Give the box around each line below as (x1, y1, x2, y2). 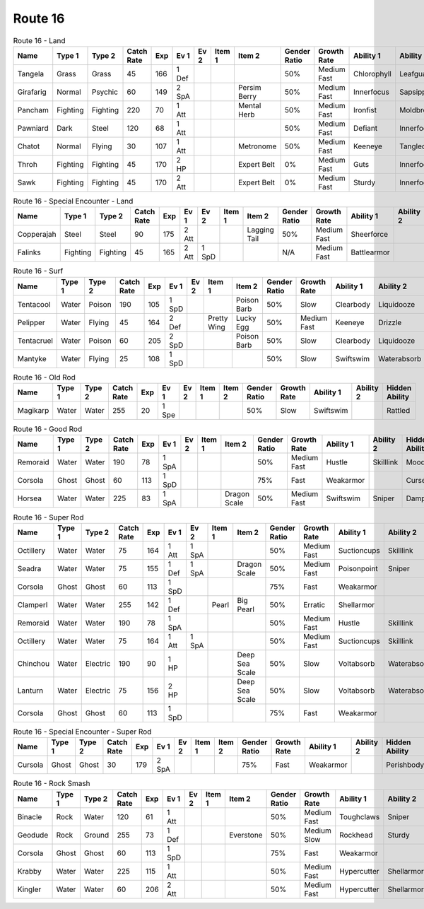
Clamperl (17, 599, 48, 609)
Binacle (17, 811, 42, 821)
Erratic (302, 599, 326, 609)
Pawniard (17, 123, 49, 133)
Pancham (17, 105, 49, 115)
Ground (83, 830, 110, 840)
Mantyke (17, 353, 47, 363)
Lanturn (17, 686, 44, 696)
